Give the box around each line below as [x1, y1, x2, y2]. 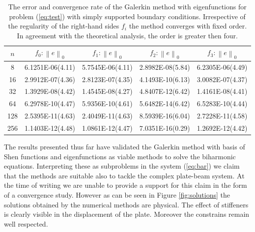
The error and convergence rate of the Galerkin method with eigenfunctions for [8, 1, 247, 11]
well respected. [4, 218, 48, 229]
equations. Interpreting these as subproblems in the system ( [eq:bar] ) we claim [4, 161, 240, 171]
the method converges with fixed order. [129, 21, 247, 31]
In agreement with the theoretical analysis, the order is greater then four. [17, 30, 238, 40]
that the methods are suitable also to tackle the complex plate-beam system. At [4, 170, 245, 180]
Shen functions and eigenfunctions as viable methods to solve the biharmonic [4, 151, 236, 161]
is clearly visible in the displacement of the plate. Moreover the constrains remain [4, 209, 250, 219]
